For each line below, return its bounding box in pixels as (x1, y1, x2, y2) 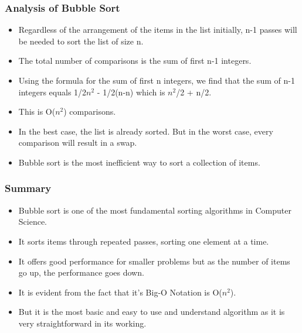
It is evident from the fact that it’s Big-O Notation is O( (18, 286, 222, 298)
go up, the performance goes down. (18, 266, 144, 279)
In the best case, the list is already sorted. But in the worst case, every (18, 125, 273, 137)
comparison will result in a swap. (18, 136, 137, 149)
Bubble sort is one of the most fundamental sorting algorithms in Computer (18, 204, 291, 216)
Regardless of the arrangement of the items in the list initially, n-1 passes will (18, 23, 297, 36)
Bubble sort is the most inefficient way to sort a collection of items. (18, 156, 260, 168)
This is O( (18, 105, 56, 118)
